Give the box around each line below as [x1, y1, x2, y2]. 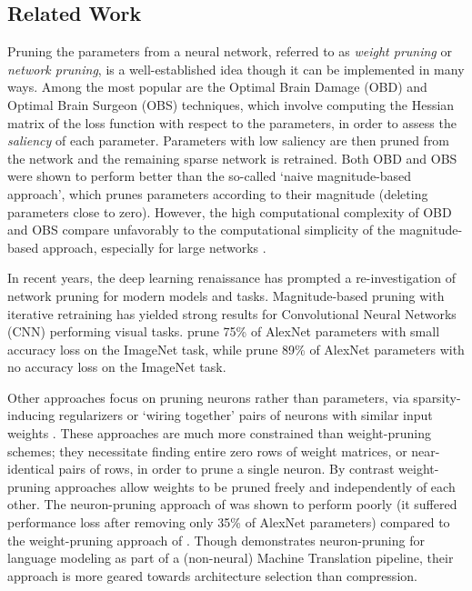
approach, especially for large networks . [42, 237, 266, 256]
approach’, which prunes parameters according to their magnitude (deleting [7, 184, 428, 203]
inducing [7, 406, 55, 425]
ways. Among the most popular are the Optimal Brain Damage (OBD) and [7, 77, 427, 96]
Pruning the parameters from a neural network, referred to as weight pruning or [7, 42, 452, 61]
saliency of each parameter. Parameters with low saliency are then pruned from [7, 131, 450, 150]
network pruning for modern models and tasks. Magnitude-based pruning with [7, 285, 445, 305]
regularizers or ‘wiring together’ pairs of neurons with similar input [58, 406, 433, 425]
